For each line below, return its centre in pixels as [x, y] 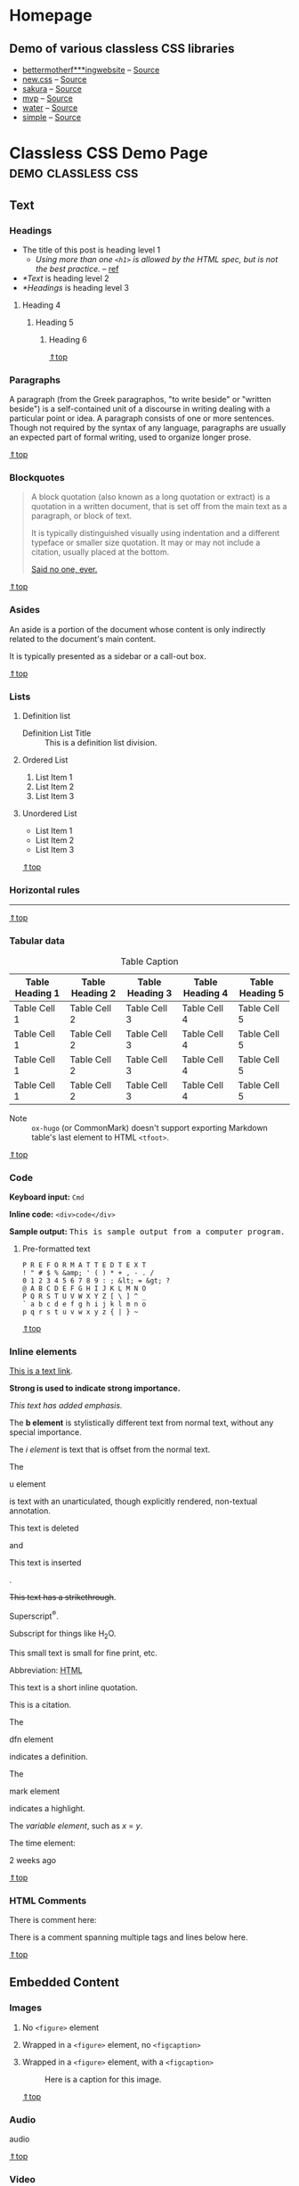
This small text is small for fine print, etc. [84, 1653]
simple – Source [52, 117]
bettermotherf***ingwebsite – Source [91, 70]
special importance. [45, 1432]
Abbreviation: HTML [46, 1670]
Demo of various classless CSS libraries [122, 49]
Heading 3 [149, 993]
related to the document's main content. [83, 639]
